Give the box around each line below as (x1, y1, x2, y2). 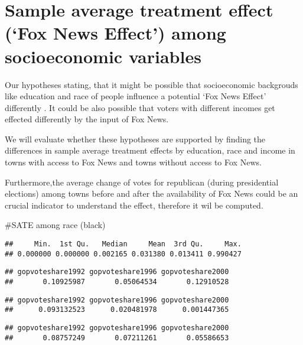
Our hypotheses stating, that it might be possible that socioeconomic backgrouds (5, 78, 298, 90)
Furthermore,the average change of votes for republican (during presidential (5, 175, 279, 188)
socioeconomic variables (5, 44, 201, 68)
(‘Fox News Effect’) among (5, 21, 226, 45)
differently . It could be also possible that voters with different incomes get (5, 101, 275, 113)
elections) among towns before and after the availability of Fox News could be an (5, 187, 298, 200)
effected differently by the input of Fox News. (5, 113, 169, 125)
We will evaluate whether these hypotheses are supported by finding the (5, 132, 266, 145)
